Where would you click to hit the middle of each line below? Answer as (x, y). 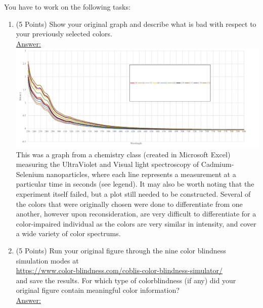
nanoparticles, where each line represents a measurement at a (141, 174)
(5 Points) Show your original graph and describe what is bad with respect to (136, 24)
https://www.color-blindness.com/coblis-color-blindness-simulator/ (119, 270)
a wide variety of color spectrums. (68, 233)
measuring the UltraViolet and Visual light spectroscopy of (107, 164)
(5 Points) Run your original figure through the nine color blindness (121, 250)
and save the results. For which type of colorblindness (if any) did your (126, 280)
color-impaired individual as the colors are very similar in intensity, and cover (136, 223)
